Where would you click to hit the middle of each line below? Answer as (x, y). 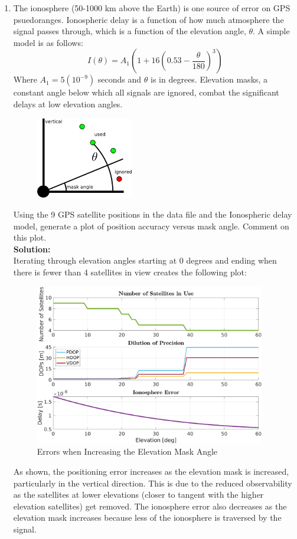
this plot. (30, 237)
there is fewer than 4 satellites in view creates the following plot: (130, 272)
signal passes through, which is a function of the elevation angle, (130, 31)
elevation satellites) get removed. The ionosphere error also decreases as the (150, 506)
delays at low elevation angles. (68, 103)
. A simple (271, 31)
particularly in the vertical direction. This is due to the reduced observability (153, 483)
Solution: (32, 249)
